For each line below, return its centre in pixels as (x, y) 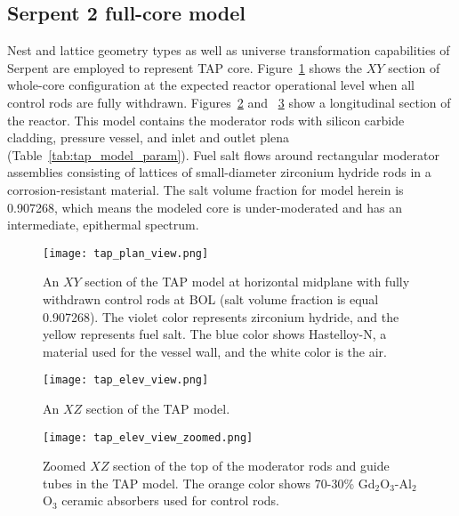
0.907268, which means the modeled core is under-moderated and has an (205, 207)
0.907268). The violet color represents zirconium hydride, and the (221, 316)
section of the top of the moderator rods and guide (251, 466)
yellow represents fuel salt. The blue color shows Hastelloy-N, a (215, 334)
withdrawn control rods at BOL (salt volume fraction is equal (211, 298)
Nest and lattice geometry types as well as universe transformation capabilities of (229, 50)
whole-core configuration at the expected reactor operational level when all (211, 85)
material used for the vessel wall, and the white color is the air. (215, 351)
